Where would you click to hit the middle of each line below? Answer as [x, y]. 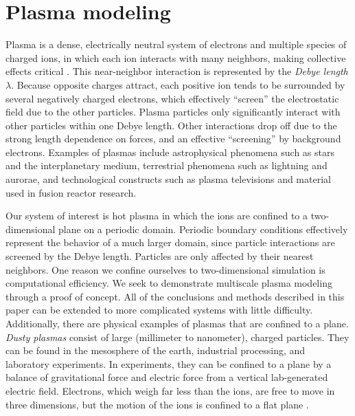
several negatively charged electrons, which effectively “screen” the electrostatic [172, 98]
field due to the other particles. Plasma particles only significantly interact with [173, 112]
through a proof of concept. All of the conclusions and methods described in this [175, 296]
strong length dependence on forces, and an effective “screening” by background [173, 139]
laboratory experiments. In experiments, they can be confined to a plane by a [169, 363]
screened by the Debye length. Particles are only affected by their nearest [160, 256]
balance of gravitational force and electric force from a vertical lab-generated [167, 377]
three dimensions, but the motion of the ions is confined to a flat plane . [157, 404]
